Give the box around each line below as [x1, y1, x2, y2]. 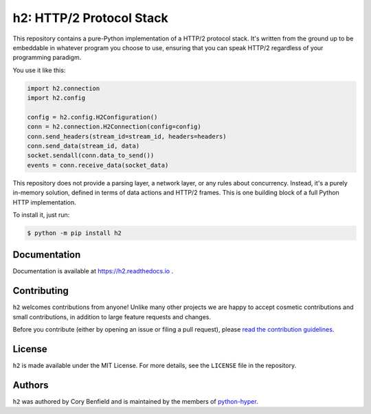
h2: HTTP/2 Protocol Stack [12, 10, 168, 25]
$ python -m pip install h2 [27, 229, 122, 237]
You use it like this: [12, 66, 66, 74]
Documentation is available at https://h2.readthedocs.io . [12, 267, 174, 275]
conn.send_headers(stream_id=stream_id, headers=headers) [27, 133, 227, 140]
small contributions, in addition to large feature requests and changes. [12, 312, 211, 321]
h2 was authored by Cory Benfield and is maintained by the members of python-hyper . [12, 397, 258, 405]
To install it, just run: [12, 210, 70, 219]
